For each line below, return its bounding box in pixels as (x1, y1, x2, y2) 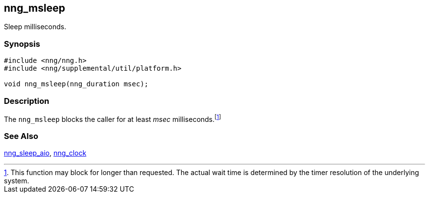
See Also (4, 131, 38, 141)
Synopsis (4, 39, 40, 49)
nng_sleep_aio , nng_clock (4, 149, 87, 158)
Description (4, 96, 49, 106)
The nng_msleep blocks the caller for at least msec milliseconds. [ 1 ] (4, 113, 221, 123)
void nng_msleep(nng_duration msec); (4, 80, 149, 88)
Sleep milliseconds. (4, 22, 67, 31)
